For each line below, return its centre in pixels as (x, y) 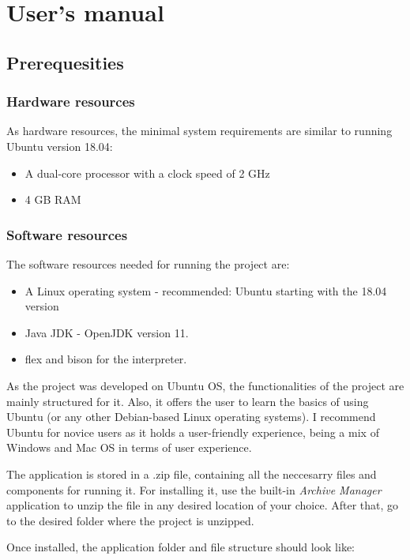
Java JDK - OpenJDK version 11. (107, 332)
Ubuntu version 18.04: (60, 146)
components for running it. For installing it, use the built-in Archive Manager (194, 489)
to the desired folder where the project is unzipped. (130, 520)
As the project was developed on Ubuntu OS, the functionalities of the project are (205, 385)
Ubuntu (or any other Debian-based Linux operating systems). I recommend (191, 417)
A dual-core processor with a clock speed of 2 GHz (147, 173)
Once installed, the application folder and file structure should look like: (181, 547)
